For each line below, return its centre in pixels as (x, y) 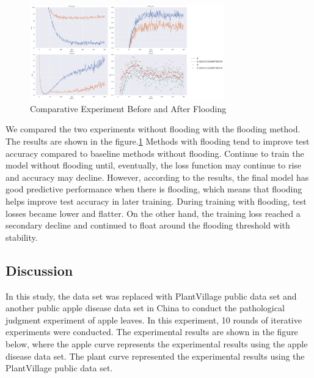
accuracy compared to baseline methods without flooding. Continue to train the (155, 153)
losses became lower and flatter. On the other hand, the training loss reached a (153, 213)
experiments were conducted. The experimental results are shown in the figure (152, 332)
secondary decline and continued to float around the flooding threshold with (148, 225)
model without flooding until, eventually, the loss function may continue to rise (154, 165)
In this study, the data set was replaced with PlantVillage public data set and (151, 296)
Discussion (39, 270)
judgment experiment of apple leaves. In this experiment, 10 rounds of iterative (154, 319)
